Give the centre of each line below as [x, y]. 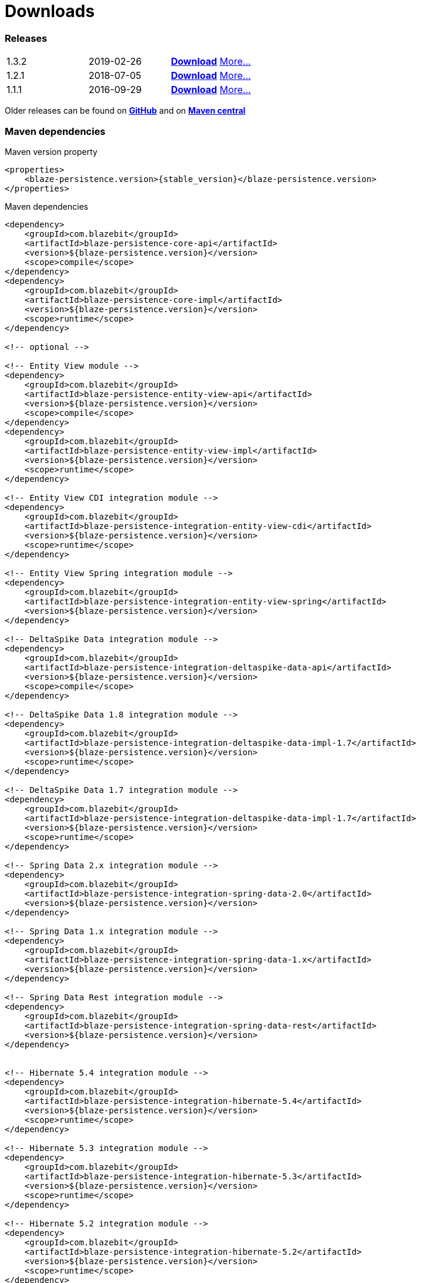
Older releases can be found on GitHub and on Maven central [125, 111]
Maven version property [51, 151]
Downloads [50, 11]
